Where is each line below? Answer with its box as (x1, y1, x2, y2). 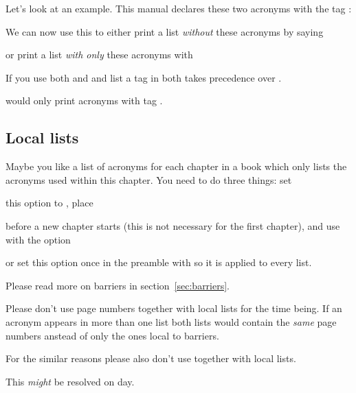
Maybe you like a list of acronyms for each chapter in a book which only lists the (5, 159, 347, 174)
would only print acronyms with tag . (5, 93, 163, 108)
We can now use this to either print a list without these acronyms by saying (5, 24, 324, 38)
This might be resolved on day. (5, 374, 135, 388)
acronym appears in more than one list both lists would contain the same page (5, 314, 337, 329)
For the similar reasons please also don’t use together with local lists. (5, 351, 296, 366)
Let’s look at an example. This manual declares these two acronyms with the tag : (5, 1, 352, 15)
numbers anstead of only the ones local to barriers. (5, 328, 219, 342)
